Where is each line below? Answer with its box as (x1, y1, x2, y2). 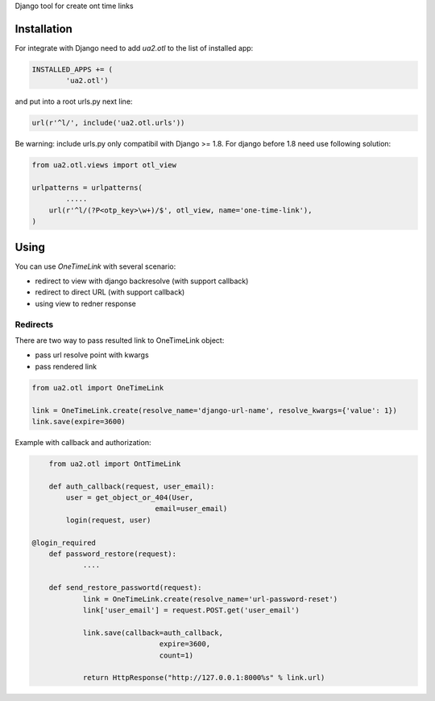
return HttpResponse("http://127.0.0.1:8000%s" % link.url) (82, 673, 325, 682)
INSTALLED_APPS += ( (31, 64, 113, 74)
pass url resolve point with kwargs (35, 350, 149, 360)
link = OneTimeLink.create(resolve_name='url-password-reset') (82, 594, 338, 604)
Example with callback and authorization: (14, 437, 151, 447)
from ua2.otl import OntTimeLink (48, 459, 181, 468)
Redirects (14, 319, 54, 330)
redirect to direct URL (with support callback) (35, 287, 185, 297)
